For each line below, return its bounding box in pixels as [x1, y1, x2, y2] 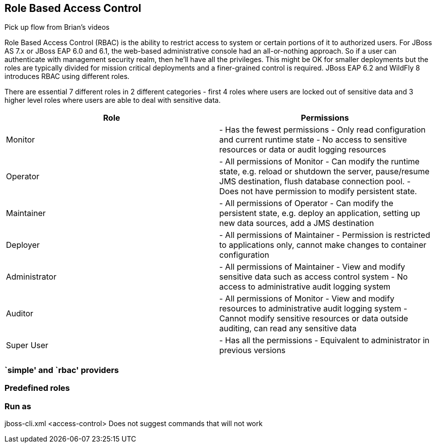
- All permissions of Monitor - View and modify [219, 294, 395, 304]
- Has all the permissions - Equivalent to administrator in [219, 335, 430, 346]
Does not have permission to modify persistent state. [219, 186, 417, 197]
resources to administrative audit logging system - [219, 303, 407, 314]
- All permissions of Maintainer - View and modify [219, 262, 405, 272]
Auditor [6, 308, 33, 319]
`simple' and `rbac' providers [4, 365, 119, 375]
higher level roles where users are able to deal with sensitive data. [4, 96, 221, 105]
